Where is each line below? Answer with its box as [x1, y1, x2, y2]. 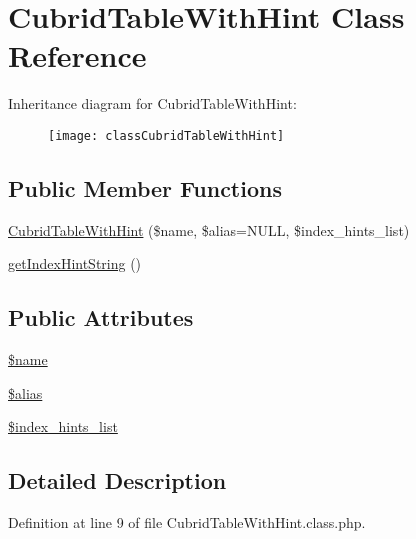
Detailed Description [8, 465, 227, 496]
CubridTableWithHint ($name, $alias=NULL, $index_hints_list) [8, 219, 410, 240]
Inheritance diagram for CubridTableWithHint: [8, 93, 297, 114]
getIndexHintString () [8, 253, 142, 274]
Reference [8, 35, 147, 76]
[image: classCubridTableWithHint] [48, 128, 285, 143]
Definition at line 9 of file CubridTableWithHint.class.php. [8, 512, 366, 533]
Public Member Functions [8, 172, 282, 203]
